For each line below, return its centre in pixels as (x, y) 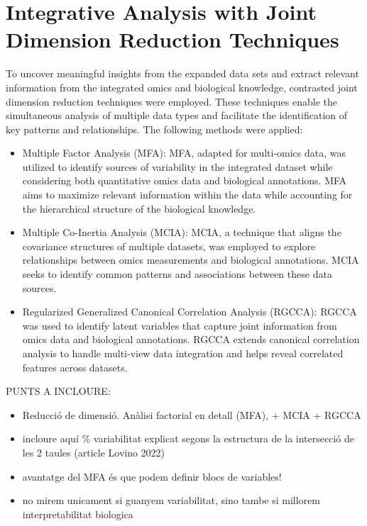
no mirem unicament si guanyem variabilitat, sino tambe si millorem (171, 500)
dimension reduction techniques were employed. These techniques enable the (172, 101)
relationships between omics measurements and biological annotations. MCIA (191, 260)
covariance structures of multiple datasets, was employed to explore (169, 246)
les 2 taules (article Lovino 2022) (94, 452)
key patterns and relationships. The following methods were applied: (154, 129)
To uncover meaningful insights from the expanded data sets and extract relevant (182, 73)
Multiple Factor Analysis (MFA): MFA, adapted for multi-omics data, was (184, 153)
